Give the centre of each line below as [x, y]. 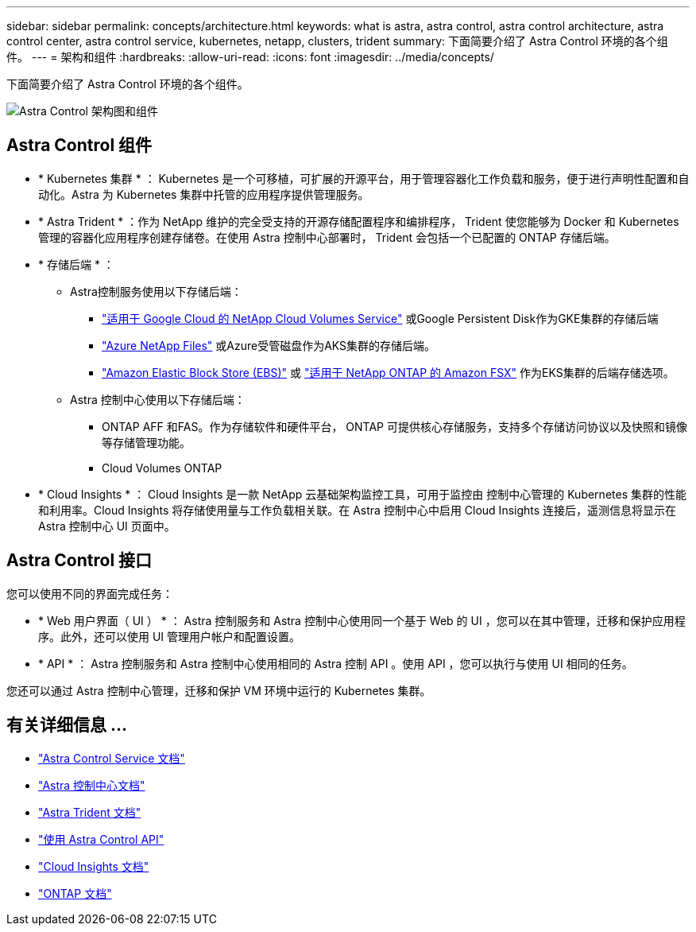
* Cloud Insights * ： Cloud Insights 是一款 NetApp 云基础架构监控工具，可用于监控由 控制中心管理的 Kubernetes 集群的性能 [362, 494]
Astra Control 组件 [79, 146]
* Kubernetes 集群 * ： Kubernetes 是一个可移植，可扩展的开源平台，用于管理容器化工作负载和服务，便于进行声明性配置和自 [364, 178]
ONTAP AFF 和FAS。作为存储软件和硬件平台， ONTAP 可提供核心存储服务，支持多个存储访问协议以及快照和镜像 [394, 426]
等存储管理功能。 [146, 442]
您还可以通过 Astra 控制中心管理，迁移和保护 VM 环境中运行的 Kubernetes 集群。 [219, 690]
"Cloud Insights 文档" [94, 866]
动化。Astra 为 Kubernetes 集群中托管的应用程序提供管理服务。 [204, 194]
